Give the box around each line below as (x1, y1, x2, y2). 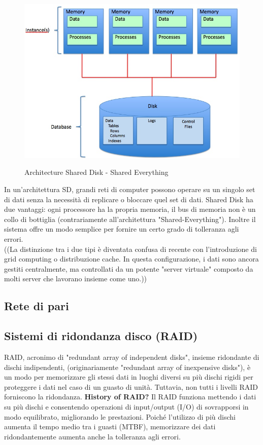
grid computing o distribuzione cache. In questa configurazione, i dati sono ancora (4, 253, 259, 264)
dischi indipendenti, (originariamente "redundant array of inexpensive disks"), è (4, 361, 251, 372)
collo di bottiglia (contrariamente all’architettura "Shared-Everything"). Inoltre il (4, 213, 256, 224)
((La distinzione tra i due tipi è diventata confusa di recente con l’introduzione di (4, 243, 257, 254)
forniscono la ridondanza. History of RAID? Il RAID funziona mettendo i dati (4, 391, 256, 402)
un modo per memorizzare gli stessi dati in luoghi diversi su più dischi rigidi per (4, 372, 253, 382)
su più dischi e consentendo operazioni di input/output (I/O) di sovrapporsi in (4, 401, 249, 412)
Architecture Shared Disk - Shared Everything (24, 167, 169, 177)
